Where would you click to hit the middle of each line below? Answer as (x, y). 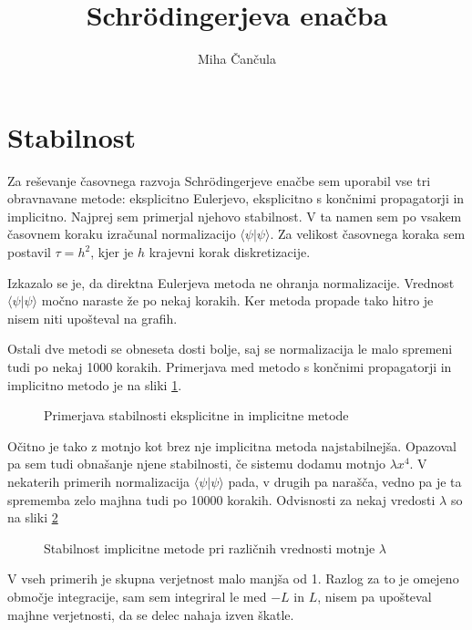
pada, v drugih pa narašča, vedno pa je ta (345, 481)
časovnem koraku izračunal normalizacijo (122, 234)
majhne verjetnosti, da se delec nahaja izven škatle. (151, 614)
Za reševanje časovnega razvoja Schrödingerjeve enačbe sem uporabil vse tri (219, 180)
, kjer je (112, 252)
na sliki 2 (33, 517)
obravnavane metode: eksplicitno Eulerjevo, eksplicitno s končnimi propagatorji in (236, 198)
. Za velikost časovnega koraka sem (368, 234)
